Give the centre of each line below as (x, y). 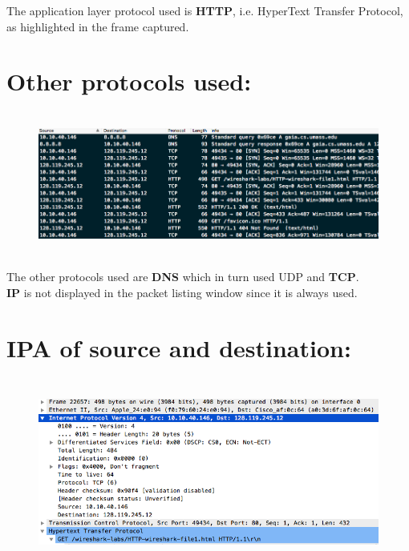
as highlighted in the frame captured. (98, 26)
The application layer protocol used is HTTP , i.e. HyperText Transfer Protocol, (205, 10)
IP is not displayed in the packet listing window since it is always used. (182, 292)
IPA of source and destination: (179, 347)
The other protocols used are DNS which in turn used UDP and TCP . (183, 277)
